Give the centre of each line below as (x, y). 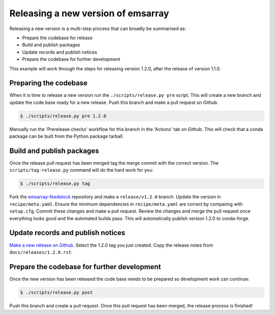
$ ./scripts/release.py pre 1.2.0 (63, 116)
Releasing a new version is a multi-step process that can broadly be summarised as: (98, 29)
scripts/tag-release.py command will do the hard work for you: (81, 170)
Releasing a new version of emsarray (89, 13)
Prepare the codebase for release (57, 38)
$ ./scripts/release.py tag (55, 184)
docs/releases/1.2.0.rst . (41, 252)
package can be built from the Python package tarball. (67, 136)
